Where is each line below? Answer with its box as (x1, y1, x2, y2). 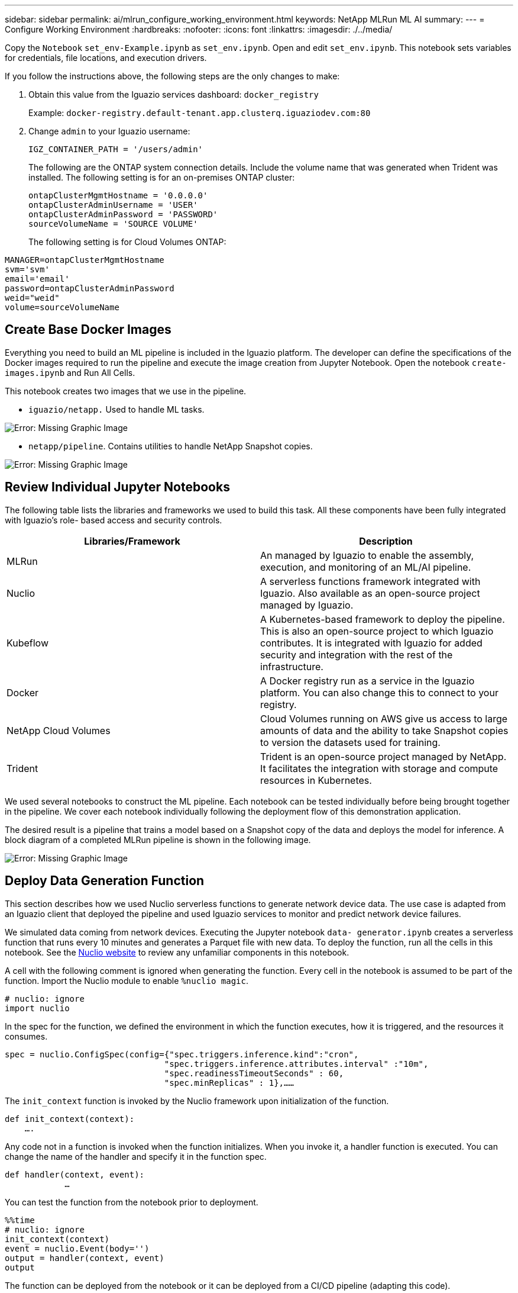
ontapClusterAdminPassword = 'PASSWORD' (28, 210, 218, 219)
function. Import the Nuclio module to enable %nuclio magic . (5, 975, 248, 986)
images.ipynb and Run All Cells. (5, 367, 135, 378)
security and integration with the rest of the (260, 648, 453, 661)
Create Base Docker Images (5, 322, 171, 337)
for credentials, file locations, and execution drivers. (5, 53, 207, 63)
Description (359, 535, 413, 547)
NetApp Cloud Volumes (7, 724, 111, 736)
